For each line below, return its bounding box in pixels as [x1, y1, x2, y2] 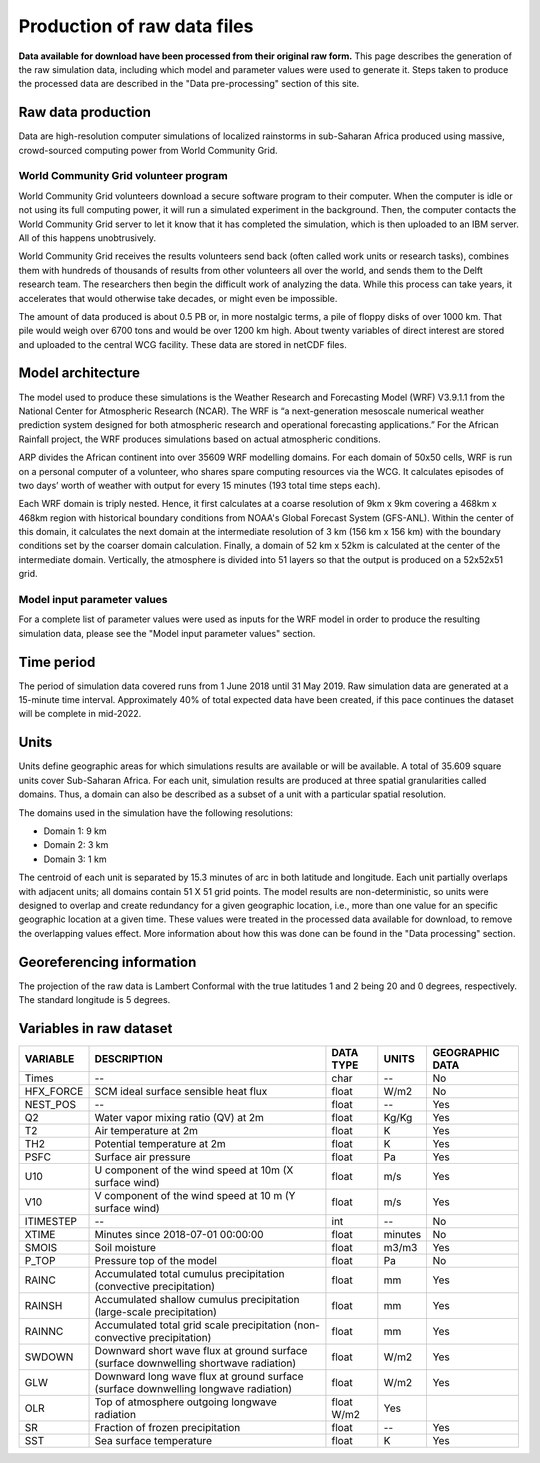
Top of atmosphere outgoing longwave [94, 1395, 277, 1409]
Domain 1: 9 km [43, 825, 107, 837]
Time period [18, 653, 96, 670]
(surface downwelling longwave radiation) [94, 1381, 293, 1395]
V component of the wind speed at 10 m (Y [94, 1188, 296, 1202]
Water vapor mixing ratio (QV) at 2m [94, 1110, 265, 1124]
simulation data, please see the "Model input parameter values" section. [18, 627, 316, 639]
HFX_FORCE [24, 1084, 84, 1098]
